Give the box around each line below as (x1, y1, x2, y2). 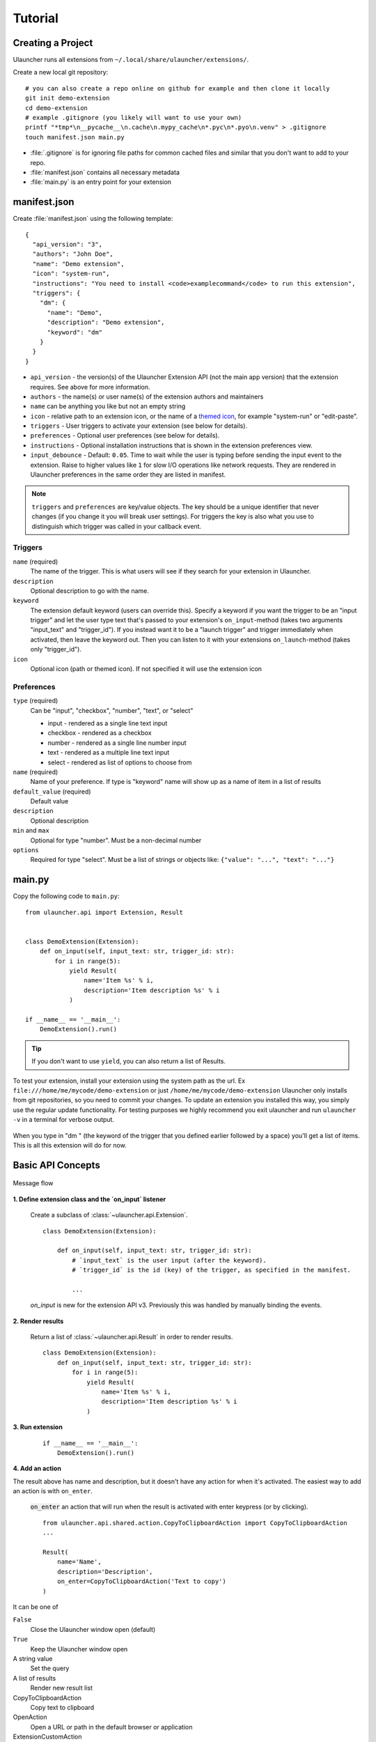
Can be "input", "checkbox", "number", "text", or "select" (30, 706, 194, 714)
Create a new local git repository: (13, 68, 109, 77)
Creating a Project (13, 37, 93, 49)
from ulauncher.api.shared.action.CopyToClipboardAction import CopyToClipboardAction (42, 1519, 347, 1527)
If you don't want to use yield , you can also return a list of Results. (31, 1057, 226, 1065)
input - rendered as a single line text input (47, 718, 168, 727)
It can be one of (13, 1603, 58, 1611)
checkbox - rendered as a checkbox (47, 729, 152, 737)
